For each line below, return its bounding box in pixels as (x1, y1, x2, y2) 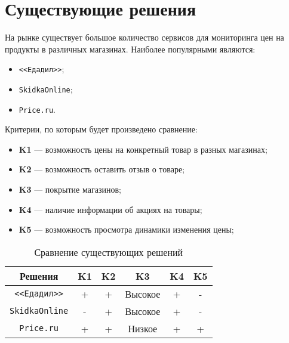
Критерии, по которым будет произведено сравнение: (5, 123, 198, 135)
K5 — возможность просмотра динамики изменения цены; (19, 223, 234, 236)
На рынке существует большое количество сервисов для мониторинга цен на (5, 31, 284, 44)
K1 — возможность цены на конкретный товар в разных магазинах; (19, 143, 268, 155)
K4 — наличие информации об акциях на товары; (19, 203, 202, 215)
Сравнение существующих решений (34, 245, 183, 259)
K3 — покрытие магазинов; (19, 183, 121, 196)
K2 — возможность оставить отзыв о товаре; (19, 163, 185, 175)
